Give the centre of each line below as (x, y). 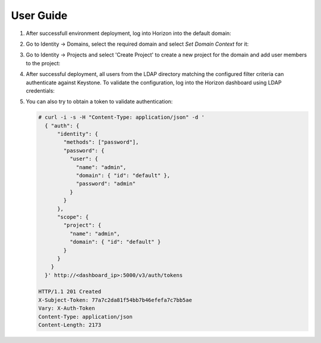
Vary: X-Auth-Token (67, 308)
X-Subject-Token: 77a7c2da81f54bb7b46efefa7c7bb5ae (115, 300)
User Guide (39, 15)
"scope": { (73, 217)
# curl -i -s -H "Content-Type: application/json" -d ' (122, 117)
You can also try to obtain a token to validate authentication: (99, 101)
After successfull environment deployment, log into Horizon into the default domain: (128, 33)
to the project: (43, 63)
